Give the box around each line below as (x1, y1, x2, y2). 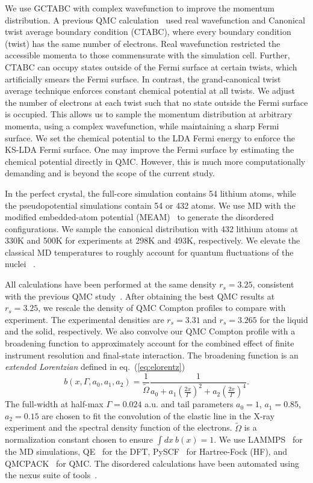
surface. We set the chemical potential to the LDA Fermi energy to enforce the (5, 131, 295, 144)
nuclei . (5, 257, 36, 270)
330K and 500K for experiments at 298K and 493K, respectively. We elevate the (5, 234, 300, 247)
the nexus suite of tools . (5, 469, 98, 481)
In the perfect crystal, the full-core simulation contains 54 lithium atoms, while (5, 186, 296, 199)
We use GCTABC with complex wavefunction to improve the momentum (5, 2, 274, 14)
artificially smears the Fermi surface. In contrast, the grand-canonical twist (5, 72, 281, 85)
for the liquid (259, 313, 308, 325)
